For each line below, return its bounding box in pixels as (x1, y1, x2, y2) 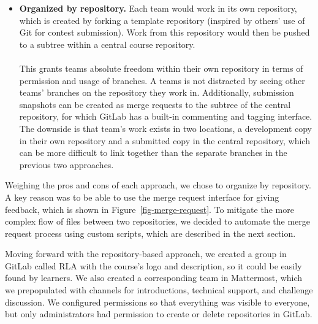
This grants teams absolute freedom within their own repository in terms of (19, 61, 303, 74)
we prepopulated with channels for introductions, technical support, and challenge (5, 283, 313, 296)
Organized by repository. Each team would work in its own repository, (19, 2, 297, 14)
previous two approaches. (19, 158, 114, 171)
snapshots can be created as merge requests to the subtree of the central (19, 98, 291, 110)
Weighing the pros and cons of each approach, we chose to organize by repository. (5, 179, 311, 191)
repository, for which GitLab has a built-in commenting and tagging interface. (19, 110, 312, 123)
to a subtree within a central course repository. (19, 37, 195, 50)
